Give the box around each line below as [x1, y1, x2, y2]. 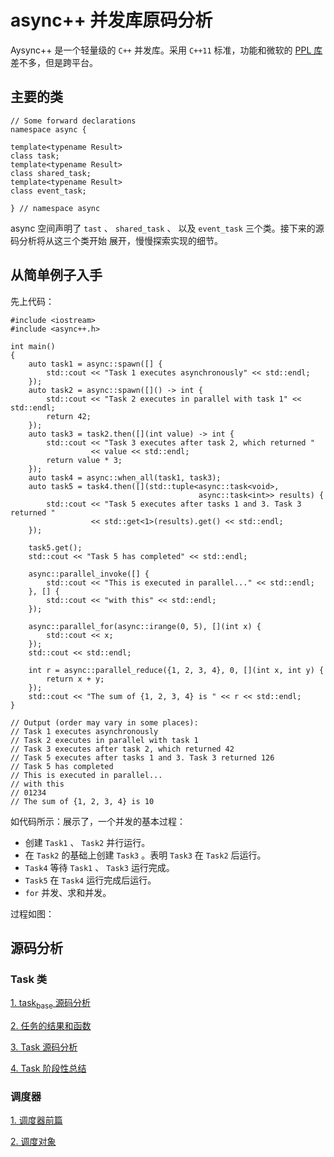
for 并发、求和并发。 [24, 886, 112, 898]
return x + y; [46, 674, 105, 684]
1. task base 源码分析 [10, 997, 91, 1011]
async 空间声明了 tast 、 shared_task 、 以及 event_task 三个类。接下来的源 [10, 222, 325, 234]
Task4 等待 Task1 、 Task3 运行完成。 [24, 861, 175, 873]
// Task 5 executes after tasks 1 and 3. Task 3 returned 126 [10, 752, 275, 763]
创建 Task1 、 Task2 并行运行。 [24, 836, 151, 848]
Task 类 [10, 972, 48, 986]
